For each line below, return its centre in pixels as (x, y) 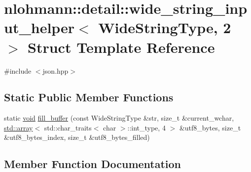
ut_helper (39, 27)
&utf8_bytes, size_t (210, 127)
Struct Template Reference (121, 47)
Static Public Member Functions (89, 97)
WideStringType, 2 (165, 27)
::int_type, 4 (146, 127)
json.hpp (55, 70)
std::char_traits (68, 127)
